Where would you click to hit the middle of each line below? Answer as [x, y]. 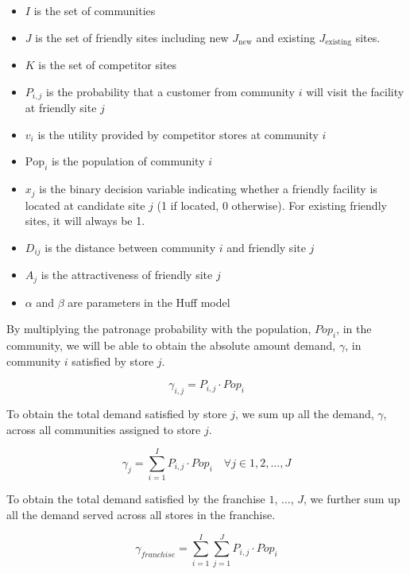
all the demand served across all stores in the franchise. [141, 514]
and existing [286, 37]
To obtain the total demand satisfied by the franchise [136, 499]
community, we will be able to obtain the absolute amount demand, [171, 345]
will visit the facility [355, 91]
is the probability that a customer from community [171, 91]
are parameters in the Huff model [149, 302]
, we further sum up [352, 499]
